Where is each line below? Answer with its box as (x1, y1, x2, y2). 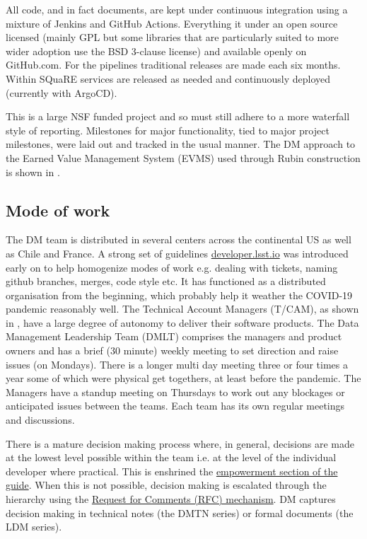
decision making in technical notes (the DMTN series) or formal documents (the (6, 505, 354, 520)
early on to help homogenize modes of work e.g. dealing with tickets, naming (6, 260, 338, 274)
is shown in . (6, 164, 60, 179)
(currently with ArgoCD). (6, 85, 117, 100)
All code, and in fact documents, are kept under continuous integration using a (6, 2, 348, 16)
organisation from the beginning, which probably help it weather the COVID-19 (6, 287, 353, 302)
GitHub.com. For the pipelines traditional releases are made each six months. (6, 57, 341, 72)
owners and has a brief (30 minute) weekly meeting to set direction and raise (6, 343, 339, 358)
